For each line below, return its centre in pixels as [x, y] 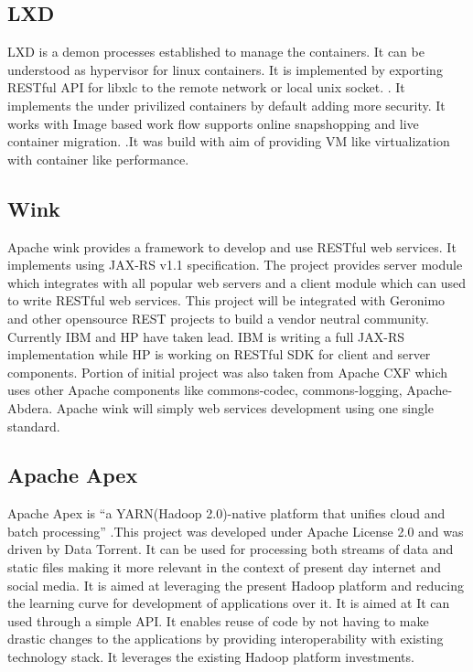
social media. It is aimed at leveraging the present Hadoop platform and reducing [236, 585]
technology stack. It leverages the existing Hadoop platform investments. [211, 657]
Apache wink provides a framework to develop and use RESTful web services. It [232, 246]
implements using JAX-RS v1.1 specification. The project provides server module [235, 265]
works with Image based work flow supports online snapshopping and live [213, 123]
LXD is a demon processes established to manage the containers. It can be [216, 52]
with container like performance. [98, 159]
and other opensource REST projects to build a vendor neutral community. [218, 318]
